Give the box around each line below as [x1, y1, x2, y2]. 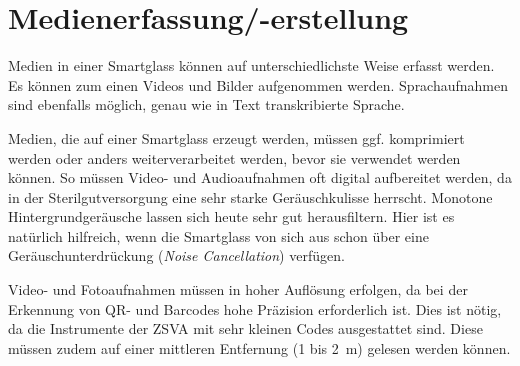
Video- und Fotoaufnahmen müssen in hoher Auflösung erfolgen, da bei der [8, 279, 468, 300]
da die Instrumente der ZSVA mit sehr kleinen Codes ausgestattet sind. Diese [8, 318, 483, 339]
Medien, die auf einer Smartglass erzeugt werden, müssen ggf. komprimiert [8, 127, 465, 148]
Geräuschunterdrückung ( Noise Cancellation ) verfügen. [8, 245, 345, 266]
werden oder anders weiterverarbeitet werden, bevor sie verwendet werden [8, 147, 461, 168]
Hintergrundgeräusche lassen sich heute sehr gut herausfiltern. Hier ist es [8, 206, 455, 227]
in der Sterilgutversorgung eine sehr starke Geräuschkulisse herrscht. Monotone [8, 186, 493, 207]
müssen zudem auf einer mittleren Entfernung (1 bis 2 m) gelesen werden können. [8, 337, 511, 358]
